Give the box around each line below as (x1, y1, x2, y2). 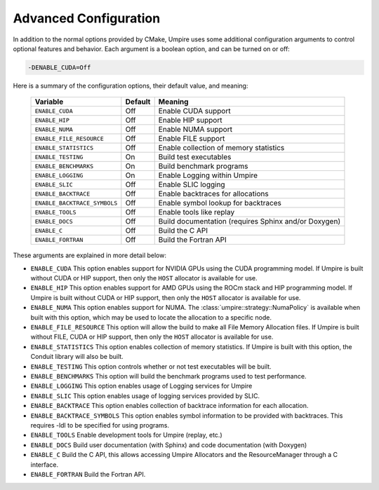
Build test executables (158, 152, 232, 162)
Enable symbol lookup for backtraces (158, 198, 282, 208)
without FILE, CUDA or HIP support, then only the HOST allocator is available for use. (30, 333, 274, 341)
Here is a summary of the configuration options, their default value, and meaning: (13, 81, 248, 90)
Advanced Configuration (13, 11, 161, 26)
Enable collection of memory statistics (158, 143, 285, 153)
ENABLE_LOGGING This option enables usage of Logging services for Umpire (30, 382, 253, 390)
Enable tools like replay (158, 207, 235, 217)
